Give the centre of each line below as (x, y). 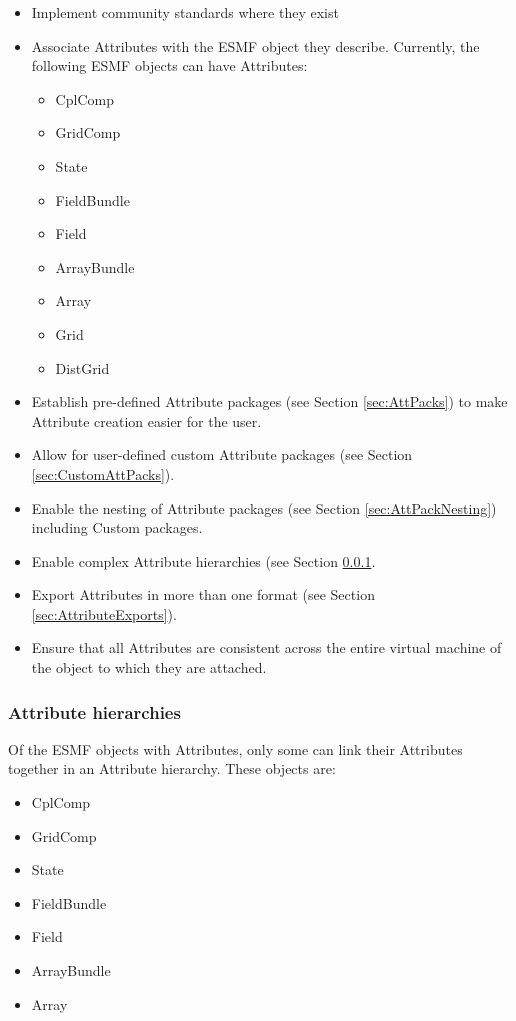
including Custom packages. (117, 527)
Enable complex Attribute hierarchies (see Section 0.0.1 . (203, 560)
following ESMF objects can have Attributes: (169, 65)
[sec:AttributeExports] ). (104, 613)
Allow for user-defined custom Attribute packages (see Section (222, 454)
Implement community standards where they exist (185, 12)
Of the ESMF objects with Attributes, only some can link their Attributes (235, 748)
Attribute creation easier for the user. (146, 420)
